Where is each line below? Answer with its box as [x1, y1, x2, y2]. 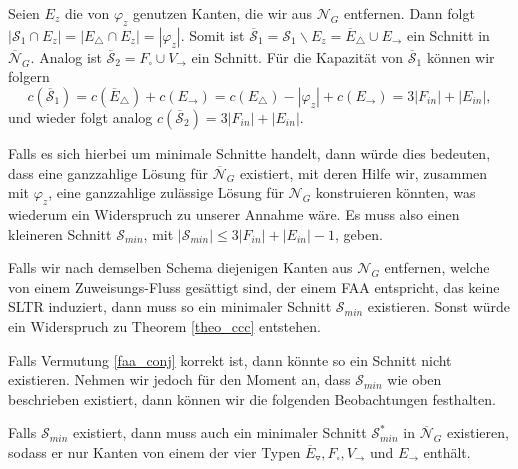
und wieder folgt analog [8, 106, 153, 127]
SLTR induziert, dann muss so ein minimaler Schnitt [8, 296, 332, 317]
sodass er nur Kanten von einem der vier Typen [8, 441, 301, 462]
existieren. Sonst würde [367, 296, 511, 317]
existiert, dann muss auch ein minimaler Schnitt [73, 422, 367, 443]
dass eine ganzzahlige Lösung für [8, 162, 208, 183]
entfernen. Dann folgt [344, 3, 475, 23]
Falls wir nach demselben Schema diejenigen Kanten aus [8, 257, 353, 278]
